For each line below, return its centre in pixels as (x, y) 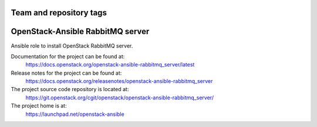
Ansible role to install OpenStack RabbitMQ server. (72, 46)
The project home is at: (39, 106)
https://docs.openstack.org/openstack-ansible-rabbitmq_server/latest (110, 65)
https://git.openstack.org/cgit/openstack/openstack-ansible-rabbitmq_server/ (120, 98)
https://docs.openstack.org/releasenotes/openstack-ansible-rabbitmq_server (119, 81)
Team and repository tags (59, 13)
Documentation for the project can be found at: (68, 56)
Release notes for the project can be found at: (66, 73)
